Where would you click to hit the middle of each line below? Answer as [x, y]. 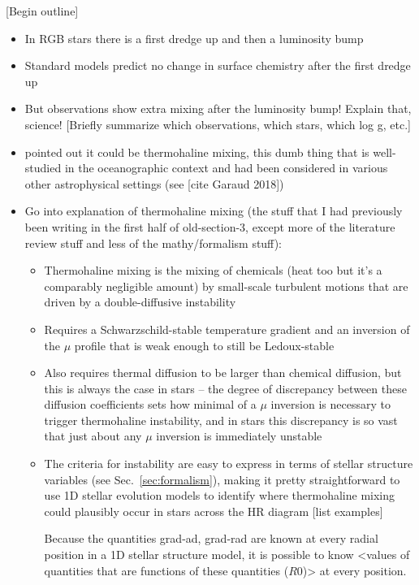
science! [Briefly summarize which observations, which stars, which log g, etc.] [218, 124]
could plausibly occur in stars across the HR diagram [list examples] [214, 511]
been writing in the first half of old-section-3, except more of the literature [210, 226]
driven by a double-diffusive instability [140, 302]
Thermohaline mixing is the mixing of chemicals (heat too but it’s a [213, 270]
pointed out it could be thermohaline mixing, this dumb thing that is [197, 152]
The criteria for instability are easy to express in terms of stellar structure [229, 464]
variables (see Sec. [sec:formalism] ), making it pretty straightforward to [222, 479]
